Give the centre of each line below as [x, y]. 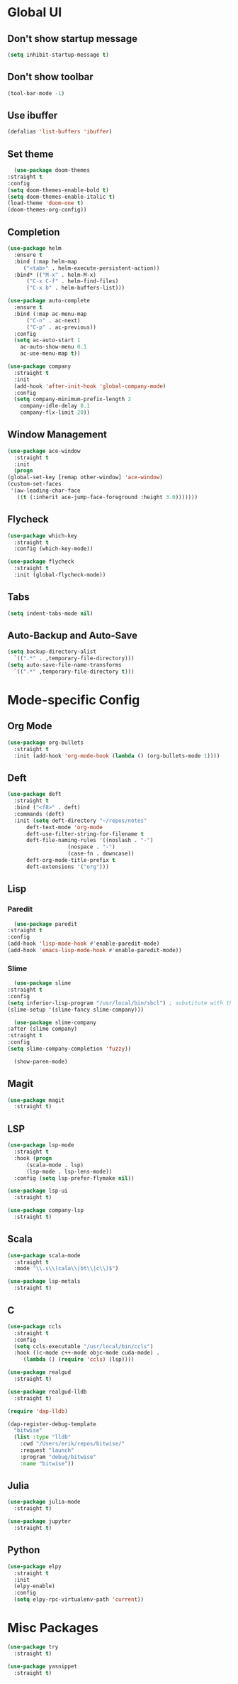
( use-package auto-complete [49, 301]
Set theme [30, 154]
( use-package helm [34, 248]
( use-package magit [36, 1100]
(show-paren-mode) [41, 1061]
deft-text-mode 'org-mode [64, 827]
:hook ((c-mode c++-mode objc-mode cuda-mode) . [87, 1353]
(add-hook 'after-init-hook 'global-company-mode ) [90, 386]
